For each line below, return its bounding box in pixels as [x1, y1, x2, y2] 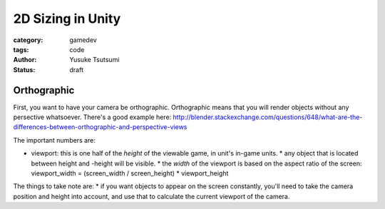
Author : [13, 56, 37, 64]
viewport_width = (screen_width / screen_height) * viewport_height [31, 168, 229, 178]
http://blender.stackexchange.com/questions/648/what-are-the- [173, 113, 363, 121]
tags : [13, 45, 29, 53]
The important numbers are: [13, 136, 96, 144]
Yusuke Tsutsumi [69, 56, 120, 64]
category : [13, 36, 43, 44]
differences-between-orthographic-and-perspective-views [13, 123, 188, 131]
